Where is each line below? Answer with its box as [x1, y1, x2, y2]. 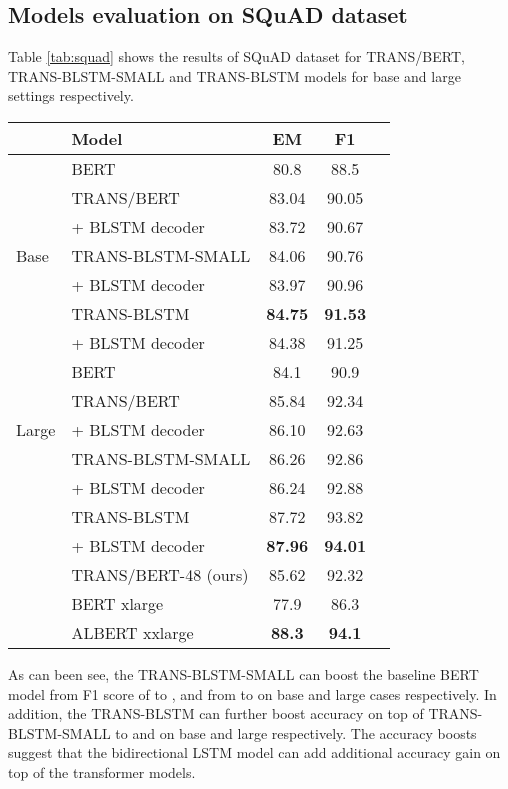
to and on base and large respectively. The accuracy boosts [115, 722, 477, 743]
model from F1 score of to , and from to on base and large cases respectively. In [8, 683, 497, 704]
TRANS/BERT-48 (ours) [71, 562, 249, 586]
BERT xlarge [71, 591, 164, 615]
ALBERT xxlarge [71, 620, 194, 644]
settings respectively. [8, 85, 134, 106]
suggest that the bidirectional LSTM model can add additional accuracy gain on [8, 742, 501, 763]
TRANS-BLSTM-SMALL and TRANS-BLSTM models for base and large [8, 65, 461, 86]
